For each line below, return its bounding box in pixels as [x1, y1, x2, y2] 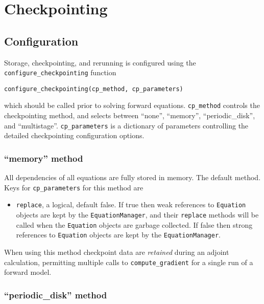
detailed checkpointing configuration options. [4, 130, 145, 141]
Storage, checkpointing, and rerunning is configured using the [4, 57, 196, 68]
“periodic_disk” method [4, 288, 107, 301]
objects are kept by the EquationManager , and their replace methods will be [16, 209, 259, 220]
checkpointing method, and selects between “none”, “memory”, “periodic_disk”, [4, 110, 255, 121]
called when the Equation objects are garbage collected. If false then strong [16, 219, 253, 230]
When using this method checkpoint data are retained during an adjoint [4, 247, 229, 257]
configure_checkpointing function [4, 67, 116, 78]
